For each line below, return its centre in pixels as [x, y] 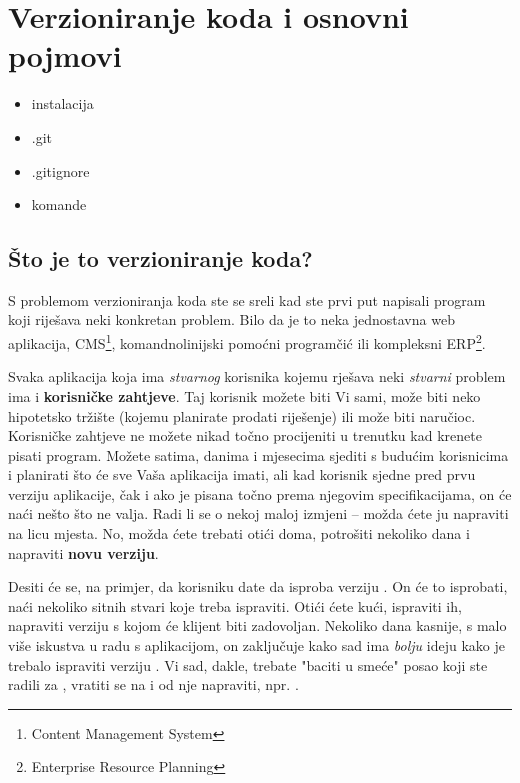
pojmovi [65, 55]
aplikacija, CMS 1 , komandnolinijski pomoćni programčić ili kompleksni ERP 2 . [247, 341]
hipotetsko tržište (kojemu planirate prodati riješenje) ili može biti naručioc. [242, 415]
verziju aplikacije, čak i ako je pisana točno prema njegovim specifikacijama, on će [260, 493]
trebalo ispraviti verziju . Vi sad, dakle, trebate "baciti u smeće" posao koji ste [248, 664]
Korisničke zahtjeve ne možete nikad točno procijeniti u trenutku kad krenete [245, 435]
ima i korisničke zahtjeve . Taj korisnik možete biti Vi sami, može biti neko [244, 395]
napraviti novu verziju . [83, 552]
